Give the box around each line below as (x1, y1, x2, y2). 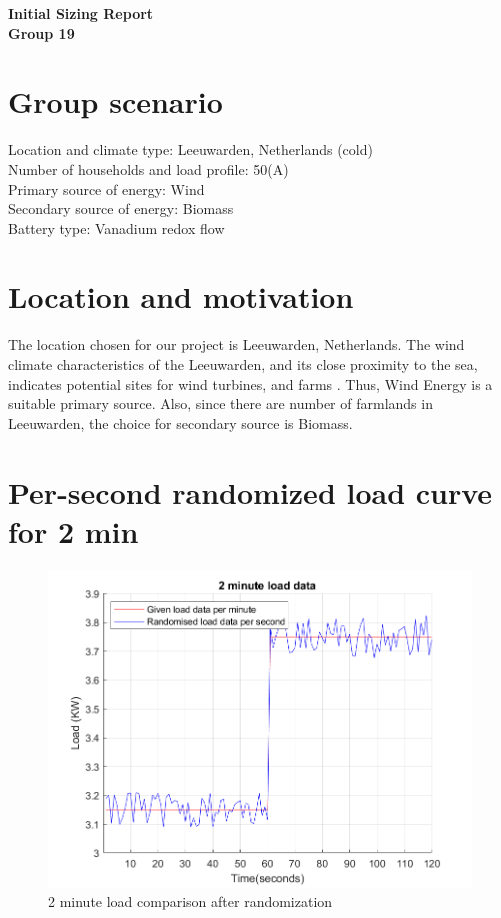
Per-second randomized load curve (8, 471, 493, 512)
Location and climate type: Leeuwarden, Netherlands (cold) (8, 139, 373, 160)
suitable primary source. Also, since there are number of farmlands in (8, 393, 433, 414)
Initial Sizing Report (8, 3, 154, 23)
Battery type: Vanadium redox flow (8, 217, 225, 238)
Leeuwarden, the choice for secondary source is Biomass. (8, 412, 353, 433)
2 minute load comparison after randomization (48, 891, 333, 912)
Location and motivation (8, 276, 354, 317)
